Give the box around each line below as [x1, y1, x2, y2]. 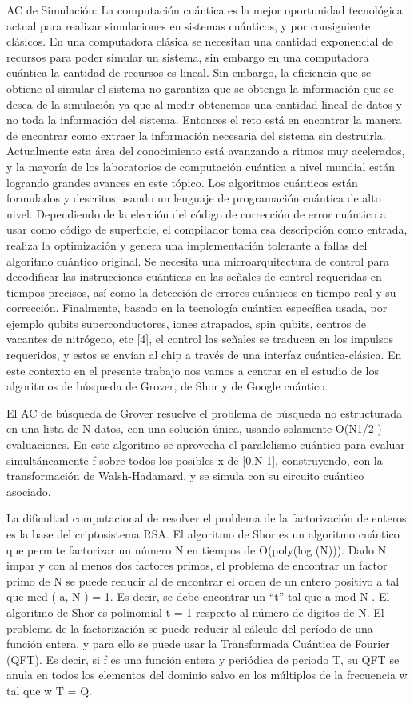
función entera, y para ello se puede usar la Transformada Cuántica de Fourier [6, 635, 390, 652]
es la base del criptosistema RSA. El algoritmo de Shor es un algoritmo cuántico [6, 526, 400, 542]
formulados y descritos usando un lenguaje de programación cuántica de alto [6, 190, 381, 206]
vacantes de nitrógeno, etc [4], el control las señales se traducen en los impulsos [6, 330, 394, 347]
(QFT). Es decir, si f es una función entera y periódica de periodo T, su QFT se [6, 650, 400, 667]
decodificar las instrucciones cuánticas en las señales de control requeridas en [6, 268, 382, 285]
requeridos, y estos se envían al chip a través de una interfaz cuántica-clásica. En [6, 346, 402, 363]
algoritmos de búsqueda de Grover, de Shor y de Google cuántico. [6, 378, 328, 394]
